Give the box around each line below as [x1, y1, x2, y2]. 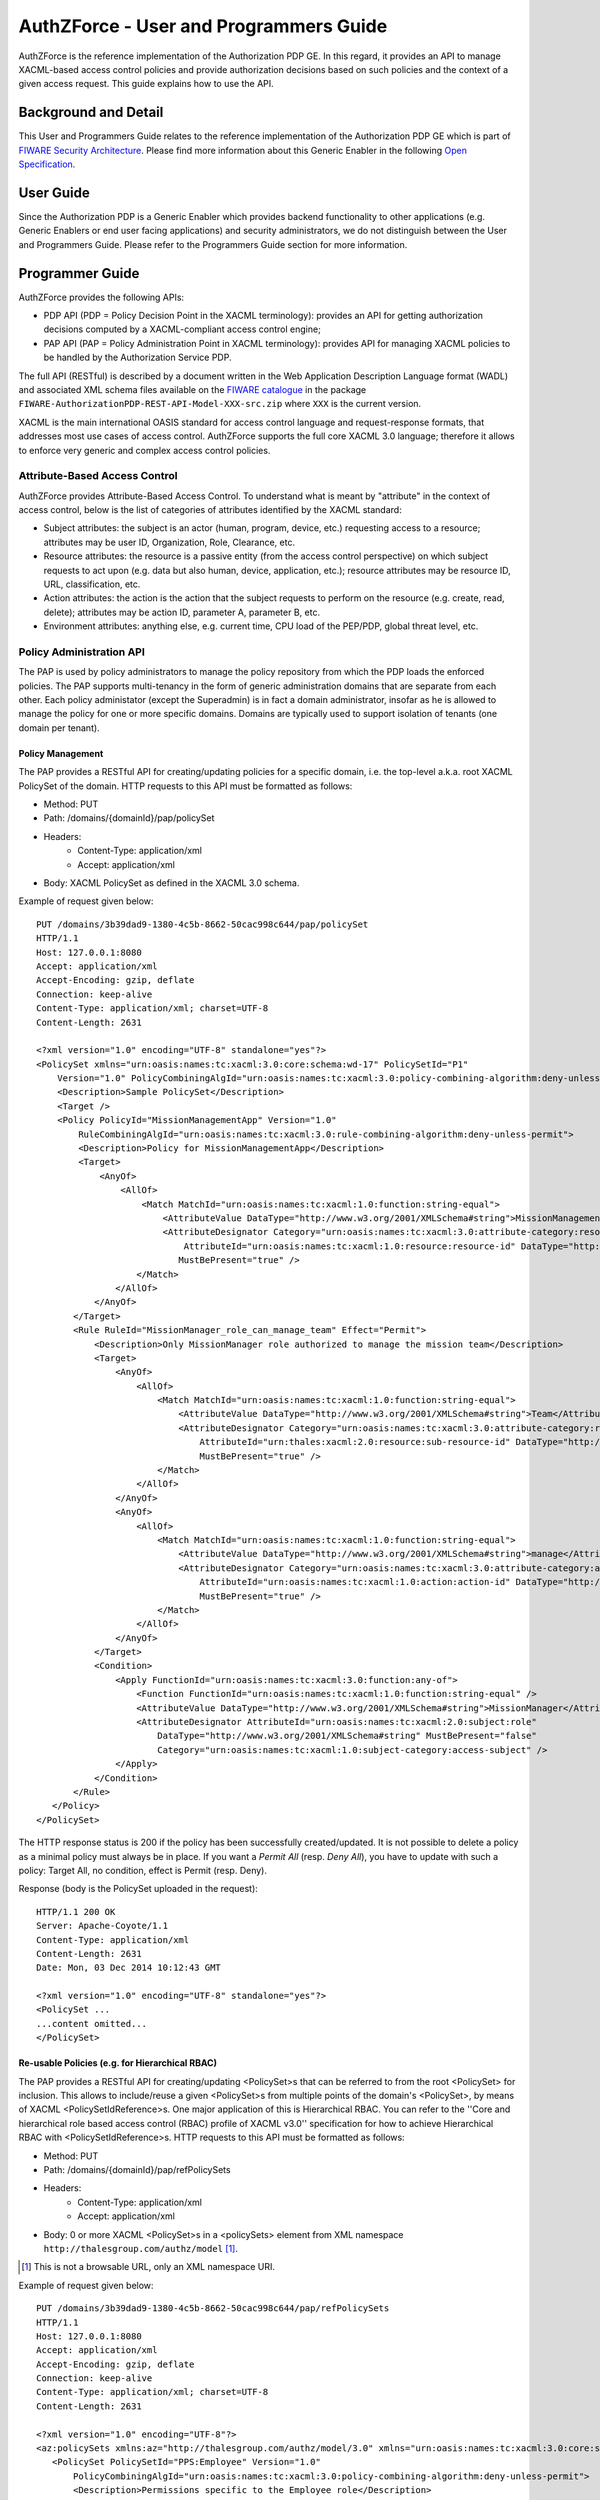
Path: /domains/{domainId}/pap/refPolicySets [43, 2163, 231, 2175]
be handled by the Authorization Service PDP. [43, 351, 232, 364]
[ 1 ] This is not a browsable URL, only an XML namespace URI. [21, 2261, 275, 2273]
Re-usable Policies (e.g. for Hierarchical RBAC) [18, 2057, 217, 2069]
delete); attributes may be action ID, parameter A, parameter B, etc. [43, 606, 320, 618]
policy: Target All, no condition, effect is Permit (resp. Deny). [18, 1864, 267, 1876]
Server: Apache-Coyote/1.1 [36, 1920, 169, 1932]
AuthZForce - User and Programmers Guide [18, 15, 388, 37]
